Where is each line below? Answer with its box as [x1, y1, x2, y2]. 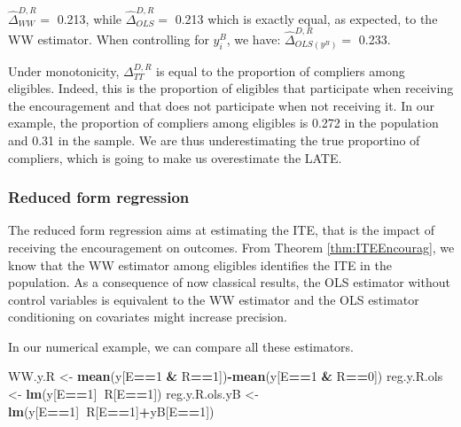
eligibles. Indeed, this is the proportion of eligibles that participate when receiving [8, 79, 454, 97]
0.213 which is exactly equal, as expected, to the [175, 9, 438, 27]
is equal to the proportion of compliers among [156, 61, 405, 80]
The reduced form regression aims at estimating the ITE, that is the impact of [8, 221, 434, 239]
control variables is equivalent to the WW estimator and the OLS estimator [8, 290, 419, 308]
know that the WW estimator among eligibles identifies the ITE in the [8, 255, 392, 274]
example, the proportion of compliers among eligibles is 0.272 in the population [8, 113, 439, 132]
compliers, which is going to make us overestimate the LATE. [8, 148, 342, 167]
